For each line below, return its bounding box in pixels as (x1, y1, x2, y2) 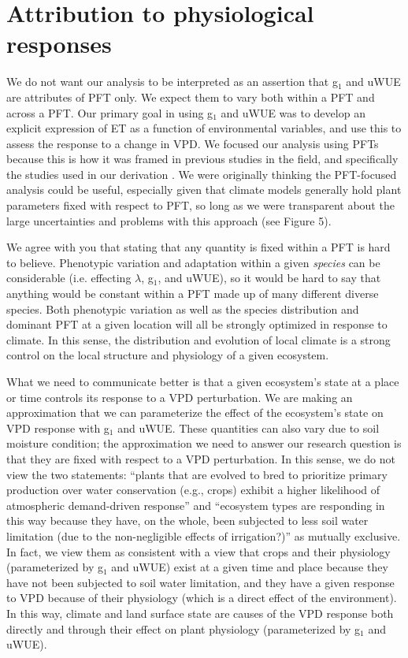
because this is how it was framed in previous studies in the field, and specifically (6, 151, 399, 167)
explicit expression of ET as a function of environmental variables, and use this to (6, 120, 402, 136)
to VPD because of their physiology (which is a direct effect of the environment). (6, 589, 397, 606)
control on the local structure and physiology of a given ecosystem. (6, 347, 329, 363)
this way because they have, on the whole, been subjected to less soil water (6, 512, 369, 529)
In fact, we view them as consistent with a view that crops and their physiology (6, 543, 391, 559)
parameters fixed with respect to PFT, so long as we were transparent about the (6, 197, 395, 214)
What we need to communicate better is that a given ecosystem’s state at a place (6, 374, 399, 389)
